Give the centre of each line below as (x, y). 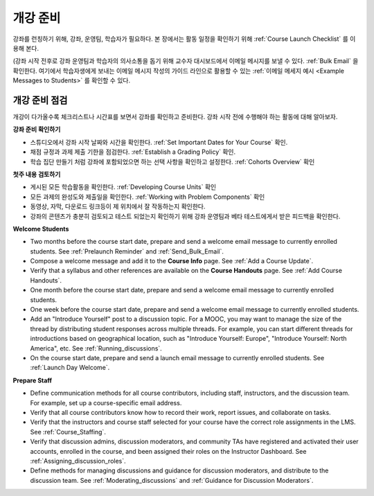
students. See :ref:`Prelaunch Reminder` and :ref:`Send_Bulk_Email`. (127, 251)
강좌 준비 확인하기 (37, 130)
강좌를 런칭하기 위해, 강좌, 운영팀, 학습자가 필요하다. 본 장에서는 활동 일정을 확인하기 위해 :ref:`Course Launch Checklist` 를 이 (184, 39)
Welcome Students (41, 229)
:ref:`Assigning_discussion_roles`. (78, 461)
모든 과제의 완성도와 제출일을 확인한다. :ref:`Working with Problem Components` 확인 (148, 197)
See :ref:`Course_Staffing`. (68, 432)
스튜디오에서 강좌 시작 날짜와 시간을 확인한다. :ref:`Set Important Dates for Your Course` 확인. (159, 142)
